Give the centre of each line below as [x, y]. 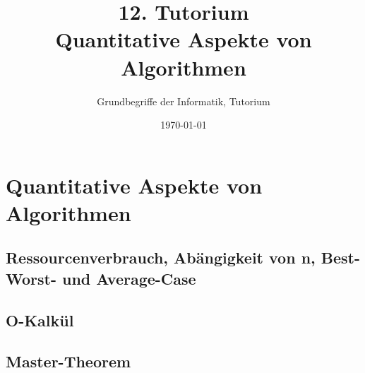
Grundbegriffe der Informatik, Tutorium [184, 101]
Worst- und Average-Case [101, 278]
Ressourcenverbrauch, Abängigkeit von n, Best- [183, 257]
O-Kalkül [40, 320]
